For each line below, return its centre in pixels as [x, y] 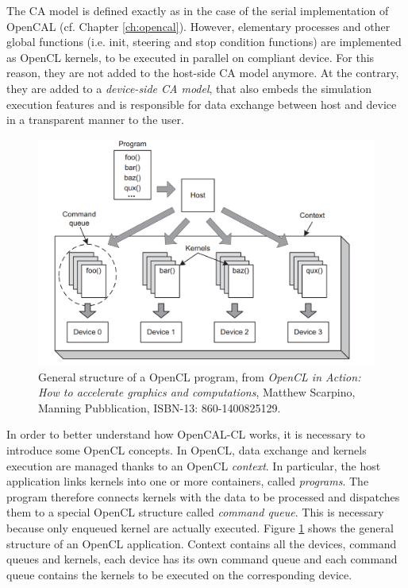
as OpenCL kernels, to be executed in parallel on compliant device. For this [191, 57]
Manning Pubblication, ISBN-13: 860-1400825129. [160, 407]
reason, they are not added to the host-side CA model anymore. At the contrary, [203, 73]
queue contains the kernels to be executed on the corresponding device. [179, 574]
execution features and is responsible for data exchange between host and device [202, 104]
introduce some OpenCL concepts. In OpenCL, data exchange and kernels [187, 450]
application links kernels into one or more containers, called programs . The [188, 481]
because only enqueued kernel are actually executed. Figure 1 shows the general [200, 527]
